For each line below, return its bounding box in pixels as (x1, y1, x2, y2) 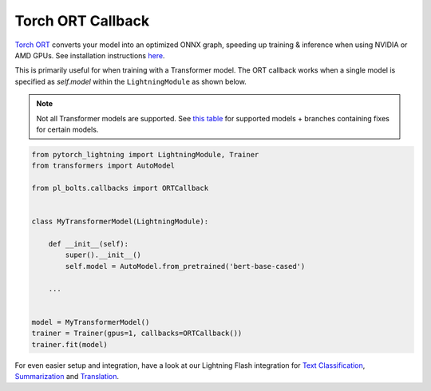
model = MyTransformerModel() (31, 318, 150, 326)
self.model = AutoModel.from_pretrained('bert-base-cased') (65, 262, 306, 271)
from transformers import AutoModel (31, 161, 176, 171)
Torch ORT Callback (14, 12, 150, 30)
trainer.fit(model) (31, 340, 108, 349)
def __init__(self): (48, 239, 129, 248)
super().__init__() (65, 251, 141, 259)
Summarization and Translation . (14, 371, 120, 381)
